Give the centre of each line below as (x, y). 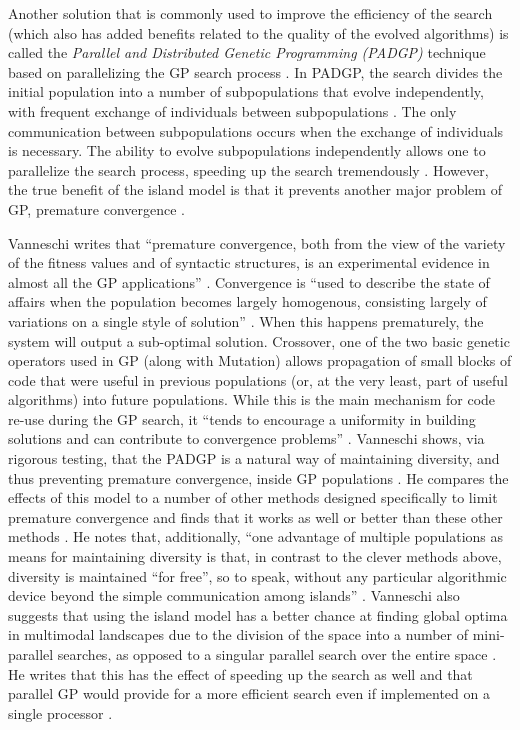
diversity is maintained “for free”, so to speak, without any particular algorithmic (257, 575)
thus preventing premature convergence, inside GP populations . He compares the (258, 477)
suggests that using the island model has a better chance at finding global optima (258, 614)
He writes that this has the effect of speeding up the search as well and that (240, 673)
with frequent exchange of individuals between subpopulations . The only (232, 110)
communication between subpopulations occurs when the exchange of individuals (256, 130)
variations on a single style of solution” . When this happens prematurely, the (246, 320)
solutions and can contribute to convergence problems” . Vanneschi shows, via (246, 438)
